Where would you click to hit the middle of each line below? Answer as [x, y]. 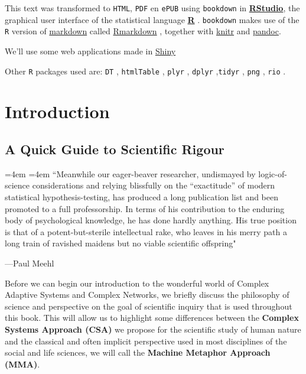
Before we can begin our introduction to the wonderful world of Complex [137, 283]
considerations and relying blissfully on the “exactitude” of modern [154, 185]
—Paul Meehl [30, 263]
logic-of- [273, 173]
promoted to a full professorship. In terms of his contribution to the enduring [145, 208]
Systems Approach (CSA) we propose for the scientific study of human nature [153, 329]
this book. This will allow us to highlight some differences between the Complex [152, 318]
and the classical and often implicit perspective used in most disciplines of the [146, 341]
